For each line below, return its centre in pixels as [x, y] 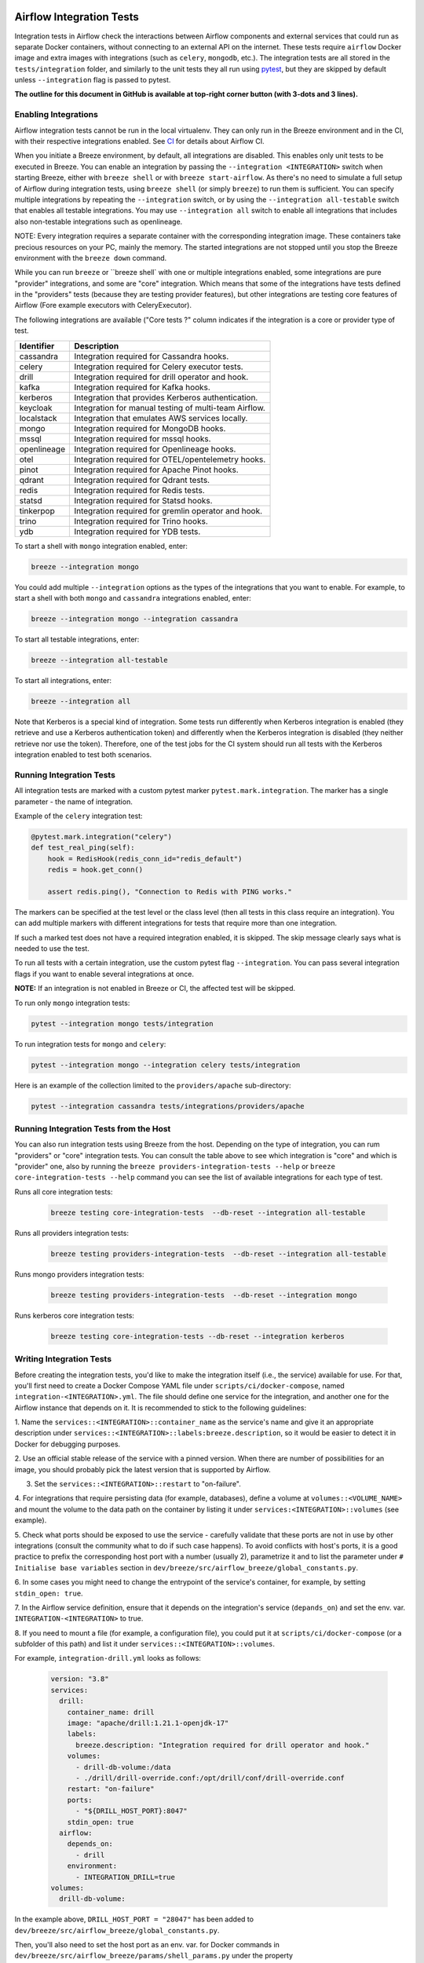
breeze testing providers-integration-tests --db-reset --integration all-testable [218, 1254]
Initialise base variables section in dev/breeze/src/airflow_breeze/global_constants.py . [186, 1567]
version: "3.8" [80, 1679]
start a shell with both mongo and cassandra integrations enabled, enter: [133, 598]
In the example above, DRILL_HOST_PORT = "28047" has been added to [134, 1919]
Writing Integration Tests [63, 1359]
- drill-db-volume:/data [124, 1767]
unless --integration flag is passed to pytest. [93, 80]
